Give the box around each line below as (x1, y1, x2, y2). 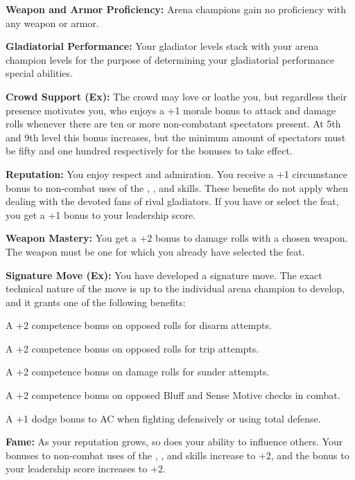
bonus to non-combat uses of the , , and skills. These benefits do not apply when (6, 180, 349, 195)
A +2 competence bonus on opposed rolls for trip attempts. (6, 341, 259, 355)
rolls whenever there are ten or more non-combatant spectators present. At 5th (6, 116, 341, 131)
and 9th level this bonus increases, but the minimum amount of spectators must (6, 130, 346, 144)
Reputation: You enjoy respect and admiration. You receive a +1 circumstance (6, 166, 348, 181)
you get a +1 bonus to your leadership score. (6, 207, 196, 222)
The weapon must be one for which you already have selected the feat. (6, 244, 305, 258)
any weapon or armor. (6, 15, 99, 30)
